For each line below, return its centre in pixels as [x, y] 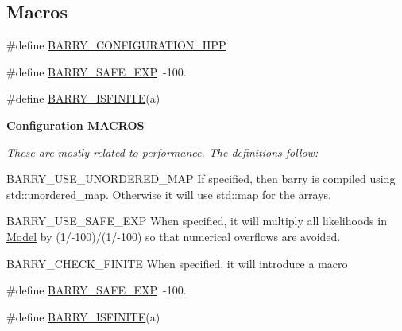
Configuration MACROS [75, 125]
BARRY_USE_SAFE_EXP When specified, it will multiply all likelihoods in [197, 221]
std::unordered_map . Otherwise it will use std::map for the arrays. [169, 194]
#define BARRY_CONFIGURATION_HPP [116, 45]
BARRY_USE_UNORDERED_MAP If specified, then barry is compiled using [201, 179]
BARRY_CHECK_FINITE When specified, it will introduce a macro [177, 263]
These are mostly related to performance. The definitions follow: [162, 152]
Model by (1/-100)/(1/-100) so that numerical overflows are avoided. [174, 236]
